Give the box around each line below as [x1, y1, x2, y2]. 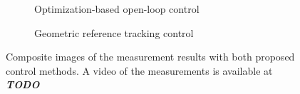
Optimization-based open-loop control [34, 1, 200, 16]
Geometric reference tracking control [34, 25, 194, 40]
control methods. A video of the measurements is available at [6, 63, 273, 78]
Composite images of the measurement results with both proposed [6, 49, 295, 64]
